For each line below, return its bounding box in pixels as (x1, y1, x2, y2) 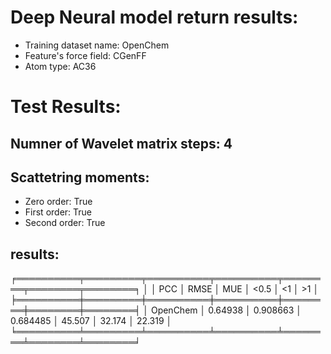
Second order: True (24, 217, 106, 229)
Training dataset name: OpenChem (24, 39, 170, 51)
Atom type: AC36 (24, 60, 97, 72)
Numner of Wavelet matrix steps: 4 (10, 135, 233, 152)
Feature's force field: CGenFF (24, 49, 147, 61)
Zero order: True (24, 196, 93, 208)
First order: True (24, 206, 92, 218)
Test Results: (10, 96, 122, 118)
